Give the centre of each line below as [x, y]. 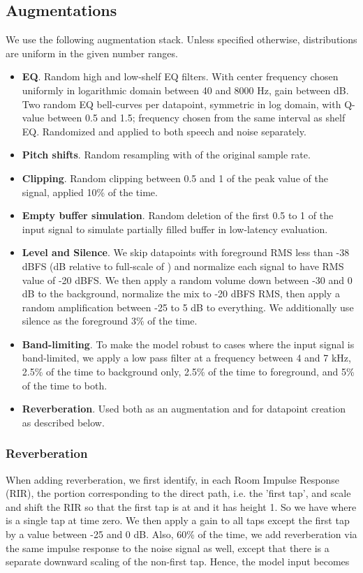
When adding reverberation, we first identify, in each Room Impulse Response [173, 479]
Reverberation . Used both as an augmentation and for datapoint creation [184, 409]
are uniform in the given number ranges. [92, 53]
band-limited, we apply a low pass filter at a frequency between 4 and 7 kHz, [186, 358]
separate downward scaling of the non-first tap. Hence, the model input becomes [178, 561]
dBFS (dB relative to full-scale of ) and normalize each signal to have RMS [183, 266]
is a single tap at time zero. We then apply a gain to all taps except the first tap [178, 520]
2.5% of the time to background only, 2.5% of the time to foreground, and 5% [188, 372]
